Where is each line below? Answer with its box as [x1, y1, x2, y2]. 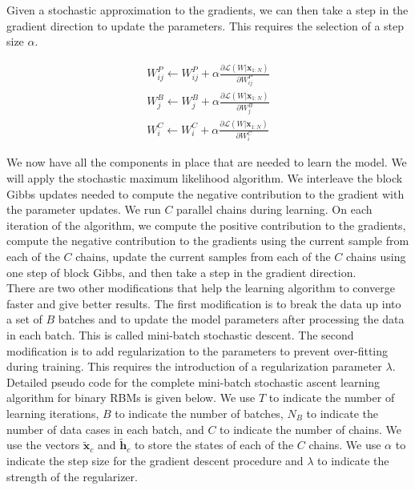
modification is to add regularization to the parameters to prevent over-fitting [6, 342, 389, 359]
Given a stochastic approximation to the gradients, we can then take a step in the [6, 2, 409, 18]
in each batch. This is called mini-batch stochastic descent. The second [6, 326, 354, 343]
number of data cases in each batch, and [6, 420, 204, 437]
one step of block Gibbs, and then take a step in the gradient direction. [6, 263, 357, 280]
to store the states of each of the [134, 436, 294, 453]
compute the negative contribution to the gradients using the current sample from [6, 232, 409, 249]
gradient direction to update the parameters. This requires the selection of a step [6, 17, 405, 34]
